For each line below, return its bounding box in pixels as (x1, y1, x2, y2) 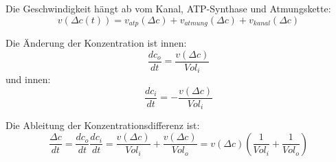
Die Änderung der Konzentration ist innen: (5, 36, 187, 50)
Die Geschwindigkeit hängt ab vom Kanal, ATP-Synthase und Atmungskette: (5, 1, 331, 15)
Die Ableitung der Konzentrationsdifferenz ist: (5, 118, 200, 132)
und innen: (5, 72, 51, 86)
